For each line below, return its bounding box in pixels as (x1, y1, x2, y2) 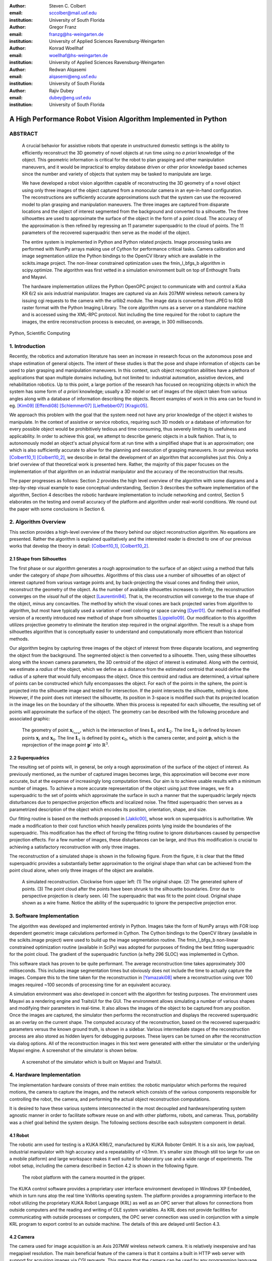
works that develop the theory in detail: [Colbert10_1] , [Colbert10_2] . (9, 543, 150, 549)
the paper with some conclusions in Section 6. (9, 506, 105, 512)
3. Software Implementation (9, 912, 79, 920)
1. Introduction (9, 342, 45, 350)
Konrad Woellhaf (49, 45, 84, 51)
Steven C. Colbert (49, 3, 86, 9)
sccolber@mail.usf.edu (49, 10, 97, 16)
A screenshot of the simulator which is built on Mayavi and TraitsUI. (22, 1059, 162, 1065)
